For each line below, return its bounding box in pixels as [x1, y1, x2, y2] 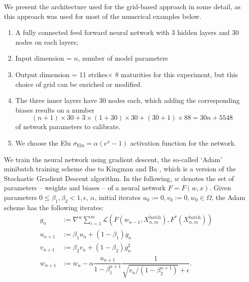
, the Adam [212, 192, 246, 202]
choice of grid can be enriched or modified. [15, 79, 142, 89]
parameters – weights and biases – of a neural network [4, 182, 166, 193]
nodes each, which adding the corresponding [108, 95, 240, 105]
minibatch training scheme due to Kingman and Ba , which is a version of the [4, 164, 236, 174]
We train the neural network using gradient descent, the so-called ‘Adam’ [4, 154, 222, 164]
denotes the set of [181, 173, 234, 183]
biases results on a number [15, 104, 95, 115]
